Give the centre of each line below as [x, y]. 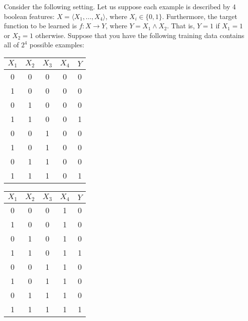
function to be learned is [40, 26]
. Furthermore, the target [200, 16]
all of [11, 45]
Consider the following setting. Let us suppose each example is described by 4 [120, 6]
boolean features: [29, 16]
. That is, [181, 26]
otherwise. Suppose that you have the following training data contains [140, 35]
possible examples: [57, 45]
